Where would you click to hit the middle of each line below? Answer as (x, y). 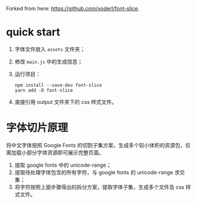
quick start (33, 32)
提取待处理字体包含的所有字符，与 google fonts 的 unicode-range (94, 172)
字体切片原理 (37, 128)
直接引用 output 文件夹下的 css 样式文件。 (66, 101)
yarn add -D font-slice (44, 90)
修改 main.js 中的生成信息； (49, 62)
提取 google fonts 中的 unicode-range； (63, 165)
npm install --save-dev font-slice (58, 85)
